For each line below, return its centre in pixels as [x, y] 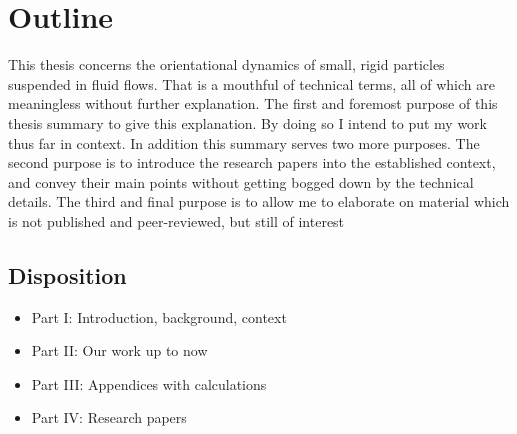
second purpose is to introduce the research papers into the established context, [252, 162]
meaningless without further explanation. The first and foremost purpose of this [253, 103]
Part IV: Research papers [109, 417]
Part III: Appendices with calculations [149, 383]
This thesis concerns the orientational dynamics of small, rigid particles [226, 64]
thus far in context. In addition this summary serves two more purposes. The [244, 142]
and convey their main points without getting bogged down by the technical [241, 181]
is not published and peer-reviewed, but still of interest [176, 220]
